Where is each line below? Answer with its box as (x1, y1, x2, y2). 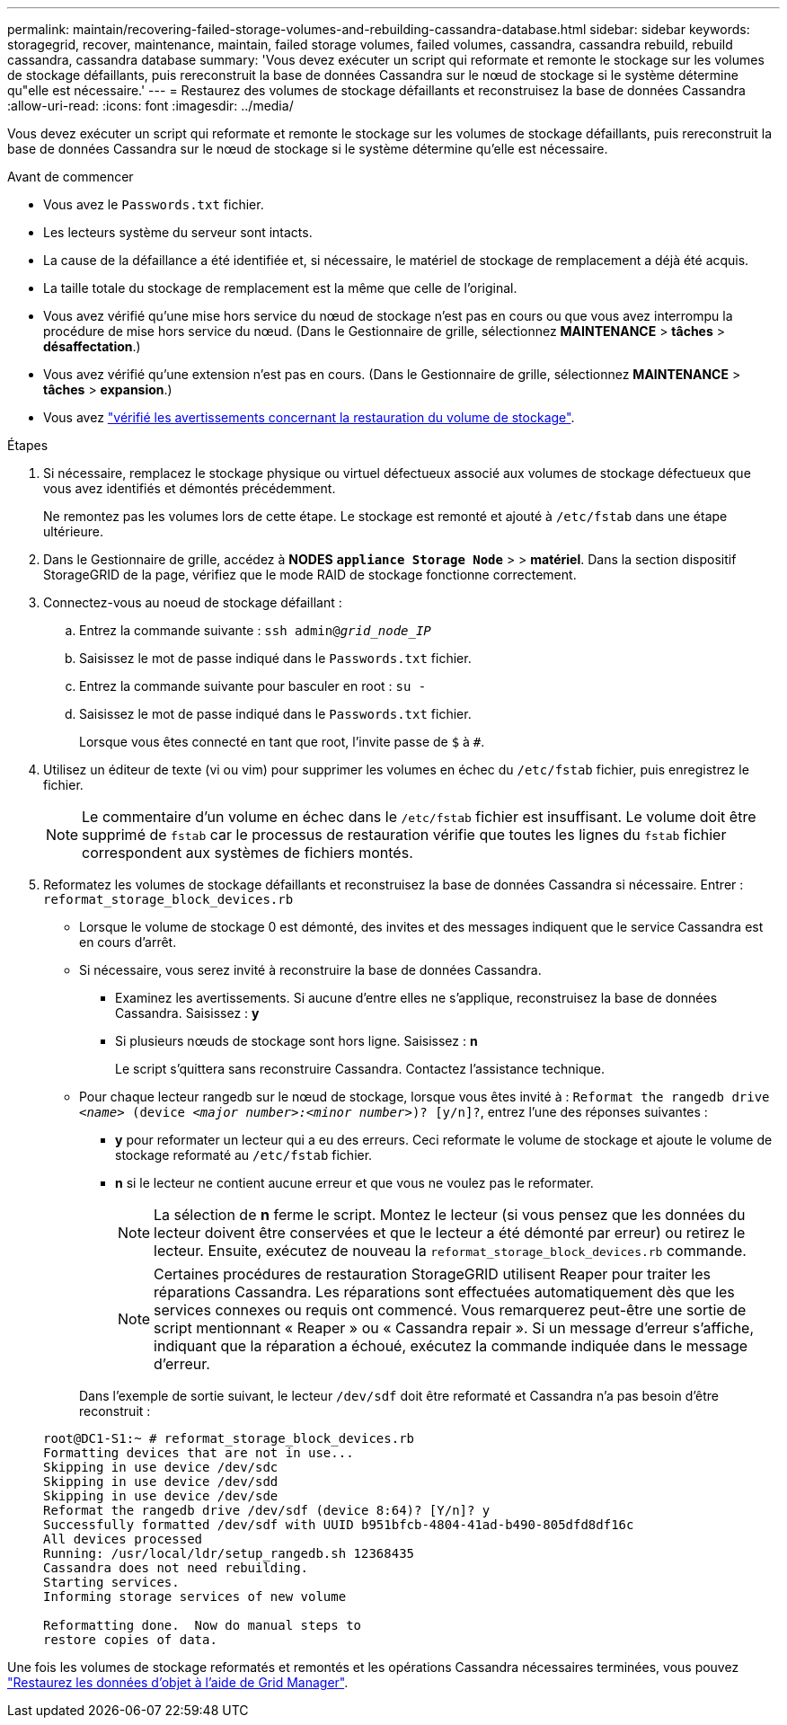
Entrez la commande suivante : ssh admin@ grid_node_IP (79, 623, 431, 638)
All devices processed (43, 1532, 203, 1546)
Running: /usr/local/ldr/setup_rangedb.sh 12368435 (43, 1546, 415, 1561)
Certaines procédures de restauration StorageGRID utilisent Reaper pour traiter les (154, 1265, 711, 1283)
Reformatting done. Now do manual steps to (43, 1618, 362, 1632)
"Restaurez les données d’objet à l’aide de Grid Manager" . (7, 1675, 349, 1690)
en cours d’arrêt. (79, 934, 177, 950)
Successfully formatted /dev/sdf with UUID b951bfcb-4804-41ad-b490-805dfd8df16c (43, 1517, 634, 1532)
